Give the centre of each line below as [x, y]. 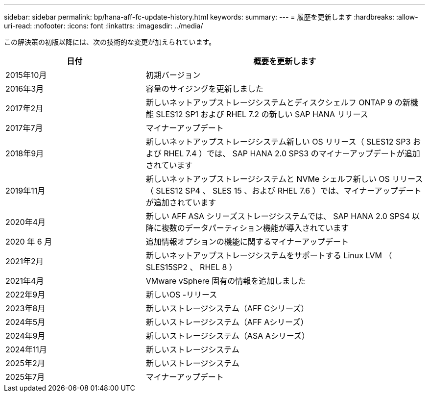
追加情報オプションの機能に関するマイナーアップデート [247, 242]
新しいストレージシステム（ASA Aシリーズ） [227, 336]
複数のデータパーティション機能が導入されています [255, 228]
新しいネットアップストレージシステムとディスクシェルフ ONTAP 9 [269, 102]
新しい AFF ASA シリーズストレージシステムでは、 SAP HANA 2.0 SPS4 [278, 216]
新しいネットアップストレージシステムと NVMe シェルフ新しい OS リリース [284, 179]
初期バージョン [173, 75]
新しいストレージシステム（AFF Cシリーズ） [227, 308]
